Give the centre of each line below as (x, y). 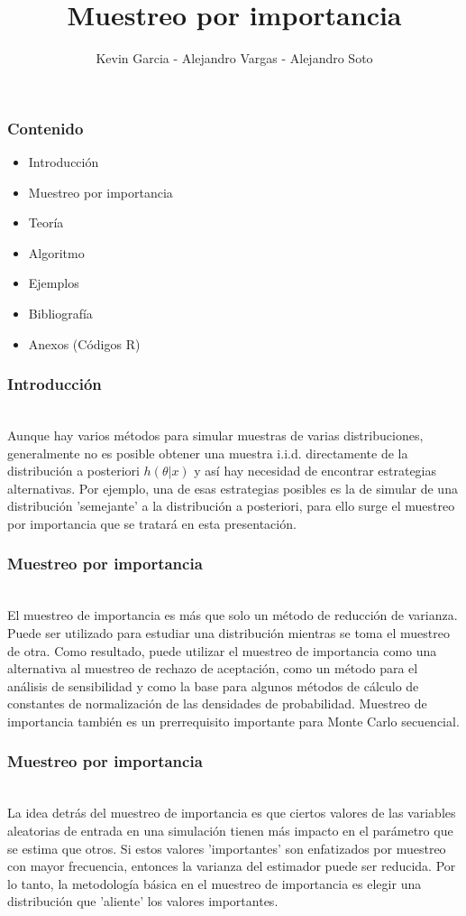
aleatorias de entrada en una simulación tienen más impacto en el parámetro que (230, 830)
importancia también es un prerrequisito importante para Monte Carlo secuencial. (233, 721)
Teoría (46, 222)
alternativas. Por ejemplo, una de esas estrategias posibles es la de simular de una (233, 488)
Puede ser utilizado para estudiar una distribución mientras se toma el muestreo (228, 632)
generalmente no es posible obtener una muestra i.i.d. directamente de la (208, 453)
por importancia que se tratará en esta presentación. (152, 523)
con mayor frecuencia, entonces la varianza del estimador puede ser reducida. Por (232, 866)
